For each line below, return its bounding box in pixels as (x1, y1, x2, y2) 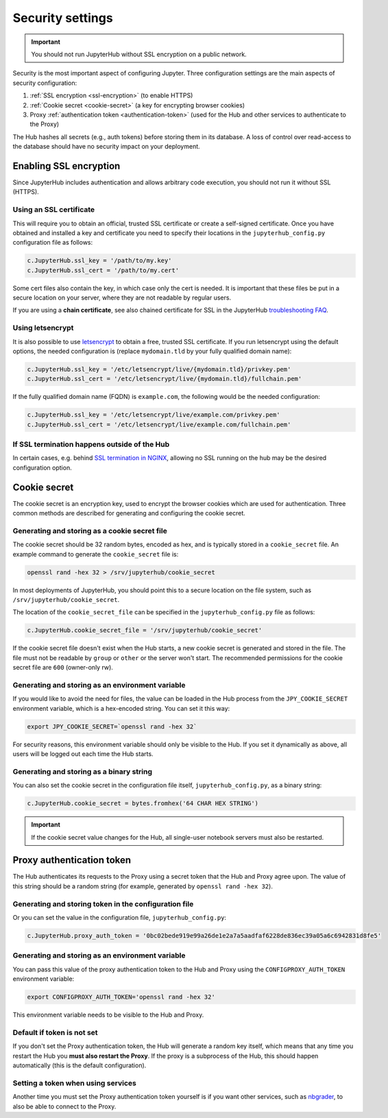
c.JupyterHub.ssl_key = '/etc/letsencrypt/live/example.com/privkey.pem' (27, 411, 280, 419)
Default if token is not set (12, 1028, 99, 1037)
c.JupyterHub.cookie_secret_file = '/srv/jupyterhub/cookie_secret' (27, 627, 263, 634)
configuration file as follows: (12, 239, 93, 247)
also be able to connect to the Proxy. (12, 1102, 117, 1110)
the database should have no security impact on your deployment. (12, 143, 200, 151)
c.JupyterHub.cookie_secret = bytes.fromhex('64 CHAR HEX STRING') (27, 799, 259, 807)
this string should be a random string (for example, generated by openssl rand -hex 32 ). (12, 882, 274, 890)
